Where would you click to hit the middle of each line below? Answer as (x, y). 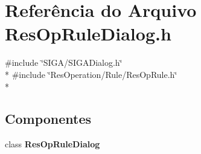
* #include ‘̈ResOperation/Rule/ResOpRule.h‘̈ (91, 74)
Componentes (48, 119)
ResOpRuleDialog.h (88, 34)
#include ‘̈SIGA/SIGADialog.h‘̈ (64, 63)
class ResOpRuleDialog (53, 144)
